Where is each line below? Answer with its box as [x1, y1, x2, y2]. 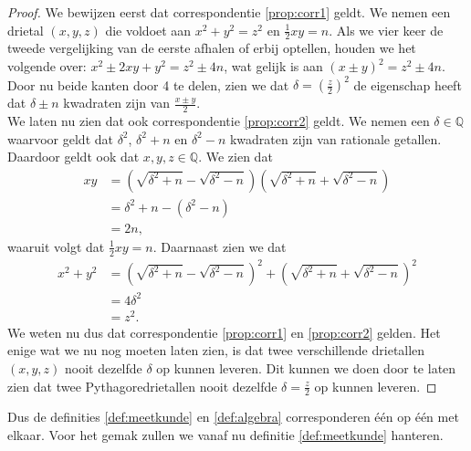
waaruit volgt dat [7, 236, 105, 256]
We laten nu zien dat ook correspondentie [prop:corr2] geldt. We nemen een [7, 110, 430, 130]
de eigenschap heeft [353, 75, 462, 94]
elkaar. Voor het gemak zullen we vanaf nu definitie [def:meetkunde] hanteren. [7, 425, 444, 445]
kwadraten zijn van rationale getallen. [229, 129, 442, 148]
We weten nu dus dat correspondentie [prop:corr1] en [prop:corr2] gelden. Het [7, 322, 441, 341]
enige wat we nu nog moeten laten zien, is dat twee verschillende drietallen [7, 341, 425, 360]
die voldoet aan [105, 20, 192, 39]
